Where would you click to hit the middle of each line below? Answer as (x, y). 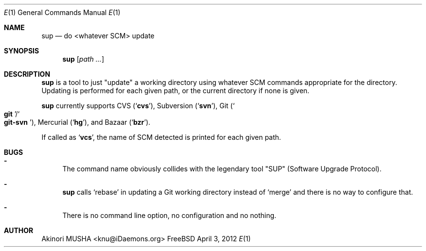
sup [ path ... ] (83, 59)
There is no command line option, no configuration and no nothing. (169, 215)
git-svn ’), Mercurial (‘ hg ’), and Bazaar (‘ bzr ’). (77, 122)
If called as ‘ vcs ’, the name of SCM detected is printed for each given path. (161, 137)
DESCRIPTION (27, 74)
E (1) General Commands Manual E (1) (62, 12)
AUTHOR (19, 230)
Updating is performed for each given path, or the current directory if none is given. (176, 91)
